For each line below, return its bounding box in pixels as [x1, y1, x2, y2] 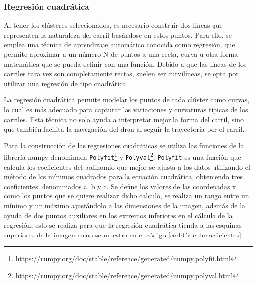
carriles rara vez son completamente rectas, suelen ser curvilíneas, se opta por [4, 68, 239, 79]
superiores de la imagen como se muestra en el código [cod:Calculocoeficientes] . [4, 229, 243, 239]
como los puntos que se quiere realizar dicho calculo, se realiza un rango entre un [4, 190, 249, 201]
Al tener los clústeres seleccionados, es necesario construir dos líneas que [4, 20, 223, 30]
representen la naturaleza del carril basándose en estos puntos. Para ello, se [4, 29, 232, 40]
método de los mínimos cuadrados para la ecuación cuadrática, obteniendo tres [4, 171, 243, 182]
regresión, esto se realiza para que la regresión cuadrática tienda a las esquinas [4, 220, 242, 230]
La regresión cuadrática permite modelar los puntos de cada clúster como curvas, [4, 95, 250, 105]
